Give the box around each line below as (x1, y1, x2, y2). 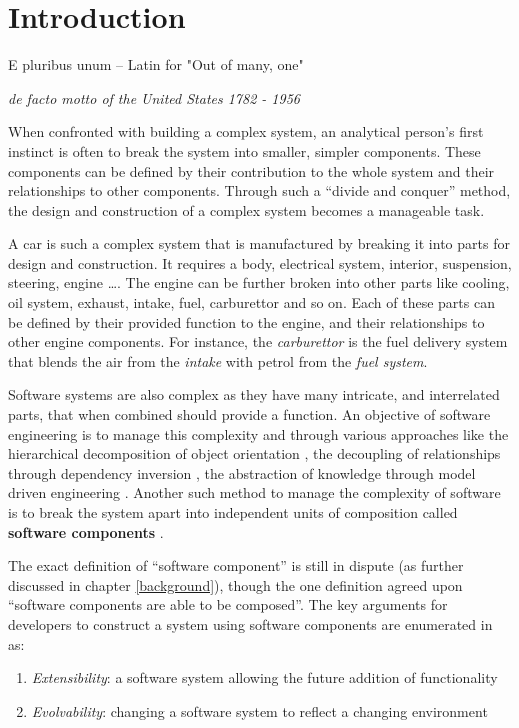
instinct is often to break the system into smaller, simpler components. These (8, 140, 481, 161)
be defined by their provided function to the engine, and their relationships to (8, 311, 485, 332)
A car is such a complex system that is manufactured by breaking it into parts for (8, 233, 510, 254)
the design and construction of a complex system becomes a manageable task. (8, 199, 485, 220)
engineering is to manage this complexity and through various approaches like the (8, 423, 509, 444)
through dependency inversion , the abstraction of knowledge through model (8, 462, 476, 483)
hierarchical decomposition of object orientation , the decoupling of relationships (8, 443, 501, 464)
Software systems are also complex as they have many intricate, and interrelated (8, 384, 500, 405)
